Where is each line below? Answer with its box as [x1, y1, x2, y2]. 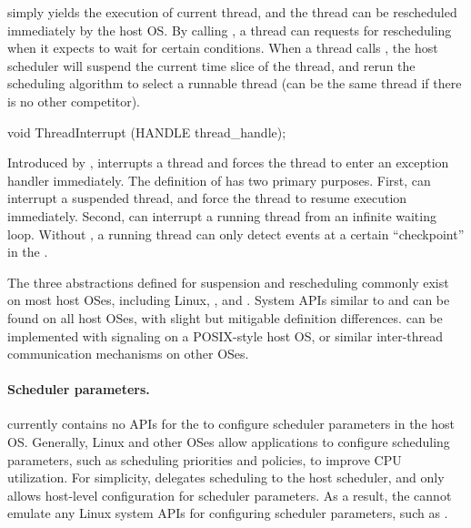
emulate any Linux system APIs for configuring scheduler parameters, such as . [7, 503, 448, 523]
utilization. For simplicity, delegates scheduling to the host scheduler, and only [7, 468, 445, 487]
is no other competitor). [7, 91, 140, 110]
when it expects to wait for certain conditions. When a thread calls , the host [7, 38, 438, 57]
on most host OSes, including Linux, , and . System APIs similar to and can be [7, 290, 450, 310]
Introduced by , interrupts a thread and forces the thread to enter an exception [7, 153, 449, 172]
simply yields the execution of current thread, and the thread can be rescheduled [7, 3, 457, 21]
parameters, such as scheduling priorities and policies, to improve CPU [7, 450, 402, 469]
